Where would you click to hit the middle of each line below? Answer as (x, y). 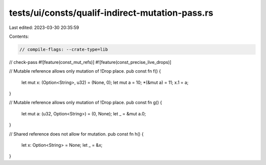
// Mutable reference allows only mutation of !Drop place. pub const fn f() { (85, 71)
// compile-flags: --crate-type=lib (64, 49)
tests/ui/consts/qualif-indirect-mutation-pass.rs (111, 13)
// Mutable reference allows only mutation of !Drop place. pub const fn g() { (85, 103)
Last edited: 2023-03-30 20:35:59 (44, 27)
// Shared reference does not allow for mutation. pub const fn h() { (76, 134)
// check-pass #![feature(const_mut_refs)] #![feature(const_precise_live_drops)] (90, 62)
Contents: (19, 36)
